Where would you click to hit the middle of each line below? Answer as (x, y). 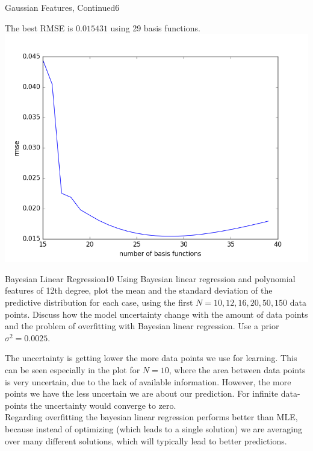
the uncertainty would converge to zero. (103, 405)
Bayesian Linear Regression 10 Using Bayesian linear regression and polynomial (150, 278)
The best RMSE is (39, 27)
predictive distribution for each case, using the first (99, 302)
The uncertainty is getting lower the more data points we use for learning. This (151, 358)
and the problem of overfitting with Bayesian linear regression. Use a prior (142, 326)
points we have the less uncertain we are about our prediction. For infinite (142, 393)
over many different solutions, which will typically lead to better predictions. (146, 440)
